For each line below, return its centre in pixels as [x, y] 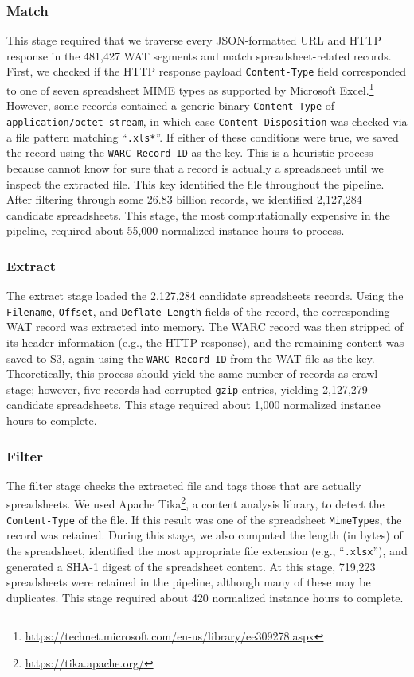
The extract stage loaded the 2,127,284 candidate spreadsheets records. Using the [205, 296]
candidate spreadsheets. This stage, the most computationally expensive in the [198, 214]
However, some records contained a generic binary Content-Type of [171, 105]
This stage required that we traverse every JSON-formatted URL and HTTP [194, 40]
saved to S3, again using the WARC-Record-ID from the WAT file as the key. [191, 358]
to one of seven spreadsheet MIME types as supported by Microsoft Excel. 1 [190, 89]
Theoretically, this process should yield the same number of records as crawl [192, 374]
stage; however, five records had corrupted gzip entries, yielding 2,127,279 [187, 389]
